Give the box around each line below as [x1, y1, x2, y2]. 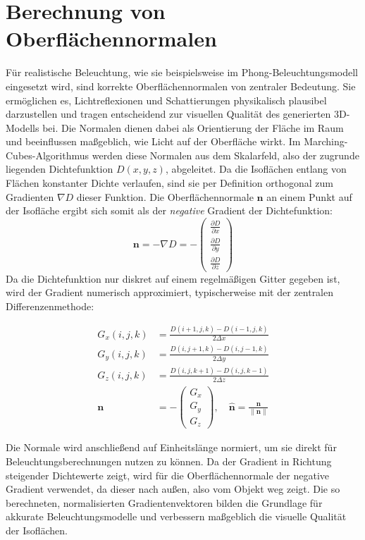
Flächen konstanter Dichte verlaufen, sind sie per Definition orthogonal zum [6, 176, 333, 190]
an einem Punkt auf [266, 189, 352, 204]
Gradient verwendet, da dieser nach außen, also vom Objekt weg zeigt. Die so [6, 481, 340, 496]
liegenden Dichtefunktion [6, 161, 113, 176]
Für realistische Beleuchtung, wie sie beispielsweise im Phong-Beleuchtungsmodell [6, 65, 358, 80]
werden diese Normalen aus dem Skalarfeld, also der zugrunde [92, 147, 359, 162]
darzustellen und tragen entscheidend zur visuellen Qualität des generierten [6, 106, 331, 121]
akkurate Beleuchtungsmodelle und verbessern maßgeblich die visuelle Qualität [6, 509, 347, 524]
